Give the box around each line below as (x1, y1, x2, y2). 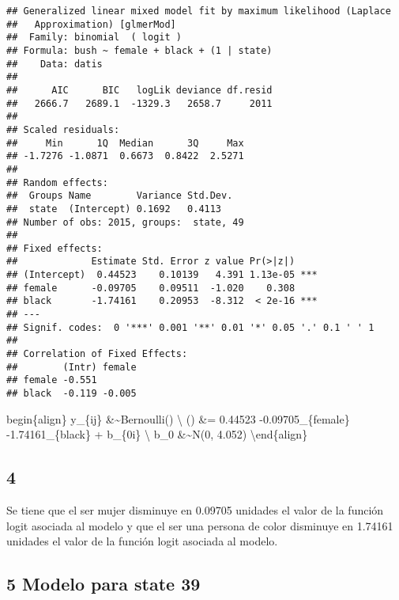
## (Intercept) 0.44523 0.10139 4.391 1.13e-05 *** (6, 269, 318, 281)
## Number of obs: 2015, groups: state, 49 (6, 216, 244, 228)
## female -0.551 (6, 374, 97, 386)
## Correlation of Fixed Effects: (6, 348, 188, 360)
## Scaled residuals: (6, 123, 120, 135)
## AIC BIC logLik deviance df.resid (6, 84, 273, 96)
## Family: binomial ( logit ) (6, 32, 182, 44)
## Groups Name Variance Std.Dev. (6, 190, 233, 202)
